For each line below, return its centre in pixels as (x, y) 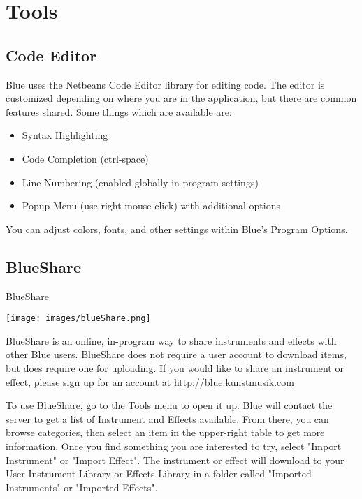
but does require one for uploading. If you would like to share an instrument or (175, 367)
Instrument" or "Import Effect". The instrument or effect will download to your (175, 460)
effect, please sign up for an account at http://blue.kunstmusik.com (150, 381)
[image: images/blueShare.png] (78, 319)
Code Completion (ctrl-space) (85, 158)
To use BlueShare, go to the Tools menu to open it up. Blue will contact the (169, 405)
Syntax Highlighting (65, 135)
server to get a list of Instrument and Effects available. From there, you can (167, 418)
